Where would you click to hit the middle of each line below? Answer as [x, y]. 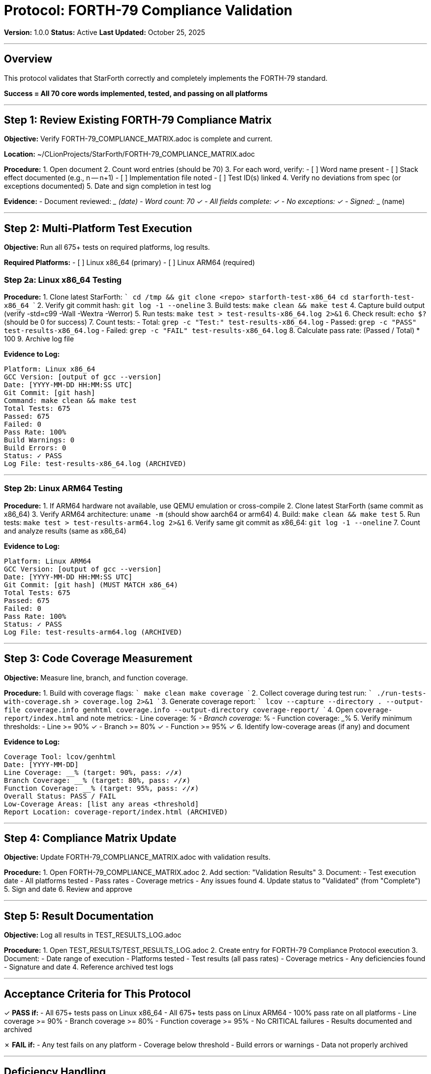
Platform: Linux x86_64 [50, 369]
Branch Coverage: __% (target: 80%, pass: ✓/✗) [97, 780]
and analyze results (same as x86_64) [65, 531]
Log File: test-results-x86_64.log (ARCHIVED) [95, 464]
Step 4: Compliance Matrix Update [90, 839]
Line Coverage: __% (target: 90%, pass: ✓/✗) [93, 772]
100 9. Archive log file [39, 339]
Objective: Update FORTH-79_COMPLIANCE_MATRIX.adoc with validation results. [137, 857]
